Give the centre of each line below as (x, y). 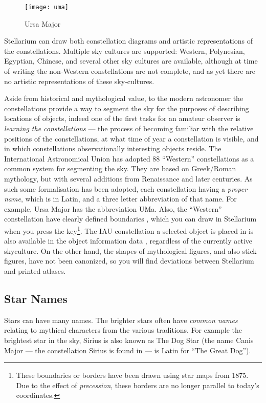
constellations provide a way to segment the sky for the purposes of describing (127, 108)
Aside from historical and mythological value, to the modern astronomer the (124, 98)
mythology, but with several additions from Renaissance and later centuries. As (128, 178)
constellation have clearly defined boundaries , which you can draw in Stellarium (130, 219)
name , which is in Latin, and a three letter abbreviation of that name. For (120, 199)
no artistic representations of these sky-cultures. (79, 81)
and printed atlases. (35, 270)
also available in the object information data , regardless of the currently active (128, 241)
